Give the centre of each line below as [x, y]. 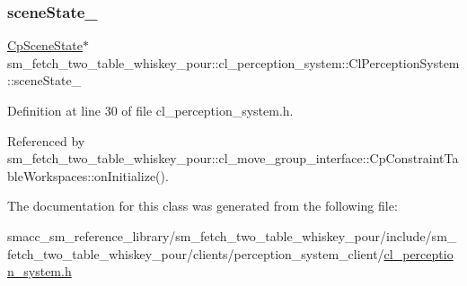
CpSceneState [45, 45]
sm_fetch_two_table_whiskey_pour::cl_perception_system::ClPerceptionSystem [233, 62]
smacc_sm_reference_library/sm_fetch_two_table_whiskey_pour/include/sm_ [232, 235]
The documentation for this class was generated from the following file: [203, 206]
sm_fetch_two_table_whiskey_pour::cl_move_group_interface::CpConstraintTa [233, 158]
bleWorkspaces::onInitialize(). [88, 175]
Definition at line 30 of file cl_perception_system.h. [150, 110]
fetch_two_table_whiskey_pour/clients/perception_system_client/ [196, 253]
